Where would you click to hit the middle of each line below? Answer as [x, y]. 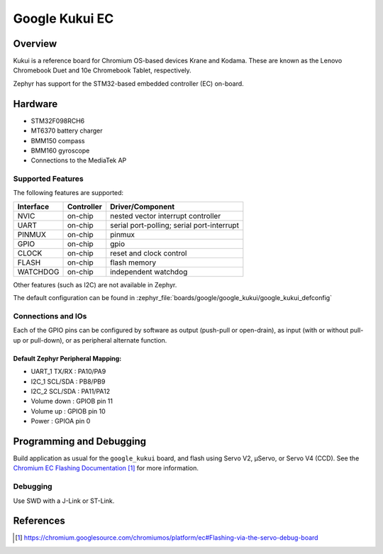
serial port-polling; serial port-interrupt [174, 225]
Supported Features [49, 179]
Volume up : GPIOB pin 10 [68, 411]
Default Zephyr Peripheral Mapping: [67, 358]
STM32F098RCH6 [58, 121]
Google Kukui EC [63, 18]
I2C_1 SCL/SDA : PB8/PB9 [68, 381]
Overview [35, 44]
